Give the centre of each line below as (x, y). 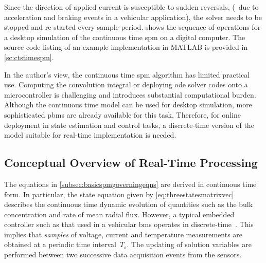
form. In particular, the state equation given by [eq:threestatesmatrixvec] (119, 194)
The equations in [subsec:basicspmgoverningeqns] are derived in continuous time (130, 184)
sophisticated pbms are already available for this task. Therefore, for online (122, 114)
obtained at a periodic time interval (60, 244)
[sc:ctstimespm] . (29, 57)
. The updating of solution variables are (189, 244)
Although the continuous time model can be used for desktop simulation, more (128, 105)
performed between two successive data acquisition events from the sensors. (123, 255)
